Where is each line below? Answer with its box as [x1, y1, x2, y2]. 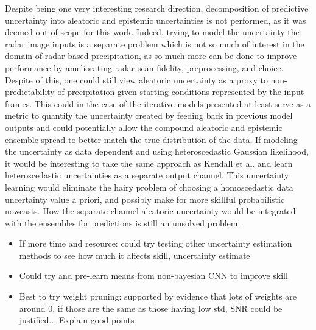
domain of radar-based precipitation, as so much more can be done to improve [5, 49, 297, 62]
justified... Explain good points [19, 314, 135, 326]
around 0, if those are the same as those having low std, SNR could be [19, 301, 283, 314]
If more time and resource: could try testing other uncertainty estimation [19, 237, 292, 250]
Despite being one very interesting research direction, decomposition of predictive [5, 2, 309, 14]
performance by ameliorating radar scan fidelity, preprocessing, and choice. [5, 61, 284, 74]
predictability [5, 85, 55, 98]
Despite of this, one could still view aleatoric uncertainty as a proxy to [5, 73, 268, 86]
